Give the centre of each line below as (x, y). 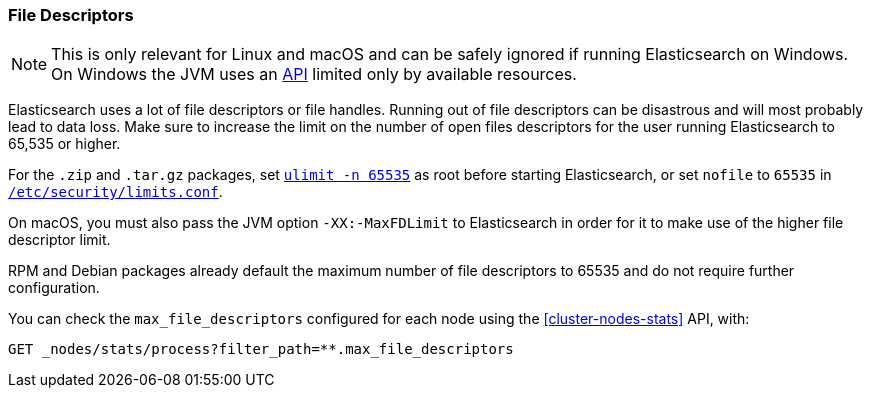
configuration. (54, 288)
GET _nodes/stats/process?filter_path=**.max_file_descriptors (261, 349)
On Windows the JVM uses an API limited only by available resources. (314, 74)
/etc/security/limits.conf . (115, 192)
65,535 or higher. (64, 144)
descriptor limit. (59, 240)
